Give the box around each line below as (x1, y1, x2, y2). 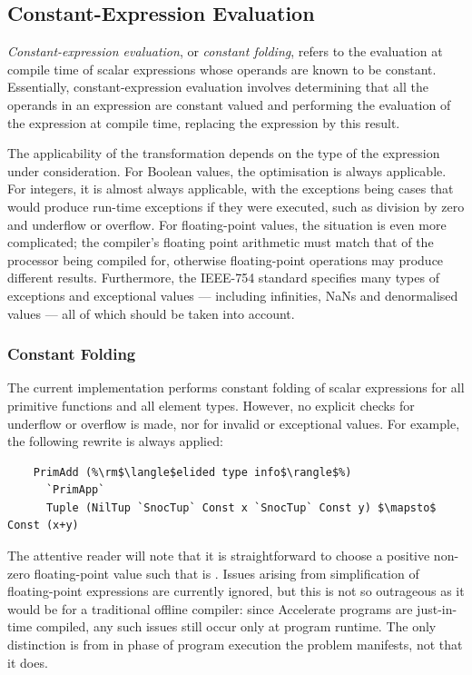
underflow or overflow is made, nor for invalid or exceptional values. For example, (7, 413, 460, 432)
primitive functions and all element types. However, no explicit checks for (7, 395, 415, 414)
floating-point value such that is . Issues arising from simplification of (34, 563, 419, 582)
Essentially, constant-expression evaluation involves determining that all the (7, 77, 428, 96)
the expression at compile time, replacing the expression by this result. (7, 113, 400, 132)
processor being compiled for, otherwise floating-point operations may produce (7, 250, 444, 269)
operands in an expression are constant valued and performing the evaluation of (7, 94, 451, 114)
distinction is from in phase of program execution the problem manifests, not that (7, 635, 463, 654)
